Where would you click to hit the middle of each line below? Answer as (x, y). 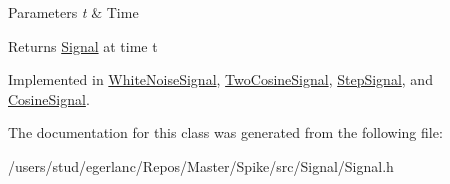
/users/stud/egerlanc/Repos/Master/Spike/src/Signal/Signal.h (201, 165)
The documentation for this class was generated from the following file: (225, 132)
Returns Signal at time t (83, 45)
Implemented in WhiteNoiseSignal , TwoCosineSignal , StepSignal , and (220, 79)
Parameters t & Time (73, 12)
